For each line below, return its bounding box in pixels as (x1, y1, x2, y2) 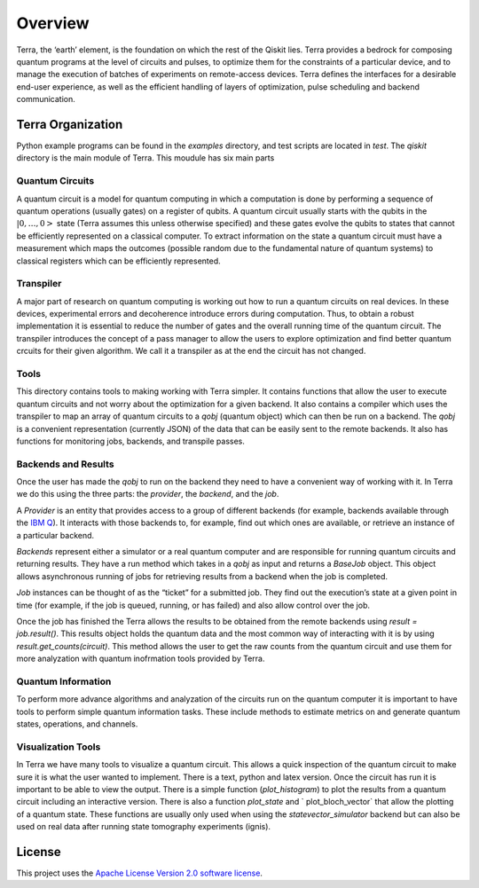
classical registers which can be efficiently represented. (16, 255, 221, 266)
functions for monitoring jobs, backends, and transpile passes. (16, 436, 246, 446)
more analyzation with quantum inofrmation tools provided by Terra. (16, 653, 265, 664)
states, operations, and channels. (16, 719, 138, 729)
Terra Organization (16, 116, 123, 132)
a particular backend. (16, 530, 95, 540)
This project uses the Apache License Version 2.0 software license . (16, 868, 263, 878)
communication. (16, 94, 75, 105)
